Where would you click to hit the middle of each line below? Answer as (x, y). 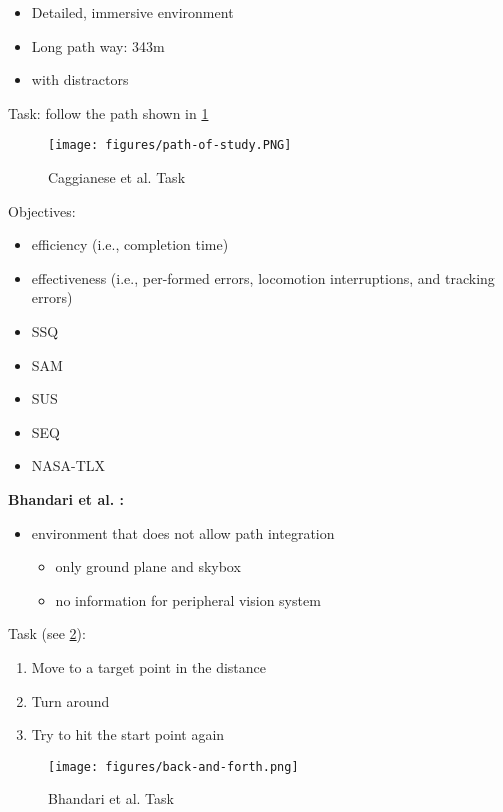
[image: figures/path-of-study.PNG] (170, 145)
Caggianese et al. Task (117, 177)
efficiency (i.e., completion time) (130, 244)
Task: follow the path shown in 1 (108, 112)
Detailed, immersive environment (132, 12)
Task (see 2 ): (47, 633)
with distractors (80, 79)
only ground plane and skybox (148, 566)
